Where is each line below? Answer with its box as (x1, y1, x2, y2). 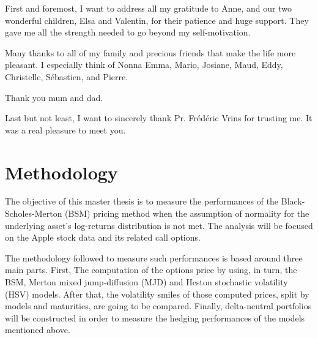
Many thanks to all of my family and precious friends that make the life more (5, 46, 296, 59)
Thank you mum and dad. (5, 91, 103, 103)
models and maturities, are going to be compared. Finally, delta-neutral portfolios (5, 299, 312, 312)
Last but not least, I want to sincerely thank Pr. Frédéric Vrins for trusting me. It (5, 111, 312, 124)
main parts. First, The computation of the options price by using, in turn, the (5, 263, 297, 276)
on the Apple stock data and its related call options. (5, 231, 201, 244)
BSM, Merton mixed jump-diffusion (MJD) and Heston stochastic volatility (5, 276, 288, 288)
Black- (281, 195, 305, 208)
